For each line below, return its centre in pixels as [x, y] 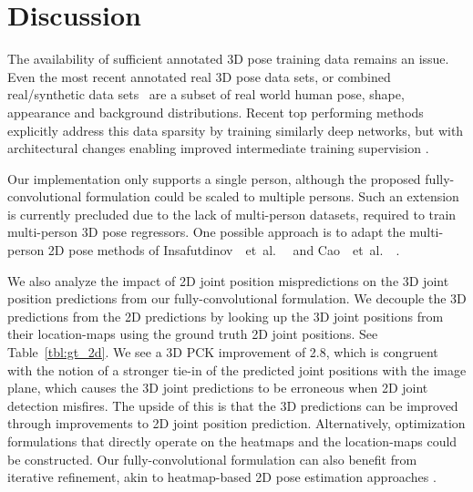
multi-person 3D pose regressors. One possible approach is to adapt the [206, 232]
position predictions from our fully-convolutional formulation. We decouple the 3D [237, 298]
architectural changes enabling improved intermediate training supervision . [218, 148]
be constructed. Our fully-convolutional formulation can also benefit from [212, 459]
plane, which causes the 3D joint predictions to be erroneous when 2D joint [218, 388]
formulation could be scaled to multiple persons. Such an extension [272, 196]
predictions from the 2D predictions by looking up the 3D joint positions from [226, 316]
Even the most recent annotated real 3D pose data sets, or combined [199, 76]
